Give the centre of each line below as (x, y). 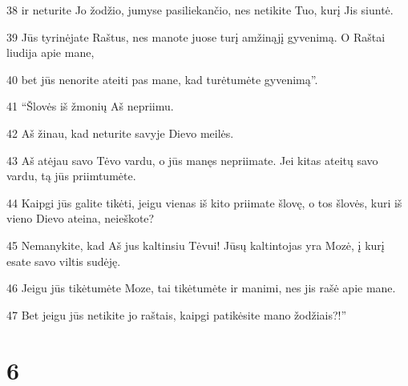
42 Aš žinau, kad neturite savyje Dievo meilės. (120, 133)
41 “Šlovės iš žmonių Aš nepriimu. (90, 106)
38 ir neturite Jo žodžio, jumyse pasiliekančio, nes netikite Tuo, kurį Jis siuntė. (200, 10)
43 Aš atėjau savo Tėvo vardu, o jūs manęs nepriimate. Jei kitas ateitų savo (192, 160)
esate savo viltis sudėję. (64, 261)
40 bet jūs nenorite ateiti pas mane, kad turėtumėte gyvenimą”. (162, 79)
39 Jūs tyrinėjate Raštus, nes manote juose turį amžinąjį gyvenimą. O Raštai (196, 36)
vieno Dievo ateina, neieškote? (81, 218)
